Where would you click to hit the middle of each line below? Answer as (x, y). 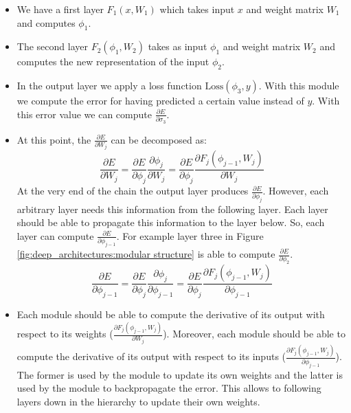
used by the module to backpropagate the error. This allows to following (169, 388)
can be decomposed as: (159, 139)
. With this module (299, 86)
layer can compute (55, 235)
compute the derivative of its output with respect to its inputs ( (151, 356)
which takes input (197, 9)
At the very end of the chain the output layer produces (133, 191)
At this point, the (54, 139)
